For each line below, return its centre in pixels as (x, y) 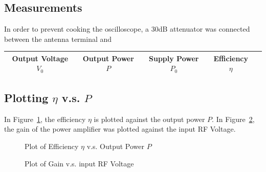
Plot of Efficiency (52, 146)
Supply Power (174, 58)
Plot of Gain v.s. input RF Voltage (79, 163)
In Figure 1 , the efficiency (45, 119)
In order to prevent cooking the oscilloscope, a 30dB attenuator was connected (127, 29)
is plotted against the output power (149, 119)
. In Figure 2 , (233, 119)
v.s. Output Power (116, 146)
